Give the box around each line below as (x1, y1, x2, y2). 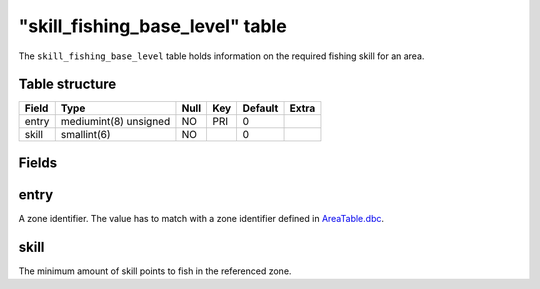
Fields (18, 154, 58, 171)
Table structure (18, 76, 117, 93)
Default (242, 101, 279, 115)
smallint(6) (60, 128, 111, 142)
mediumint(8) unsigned (60, 115, 171, 129)
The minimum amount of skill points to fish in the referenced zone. (18, 265, 292, 277)
